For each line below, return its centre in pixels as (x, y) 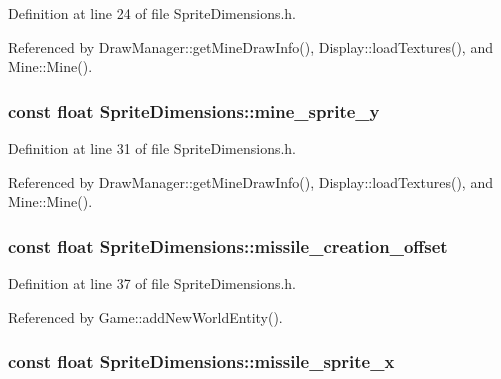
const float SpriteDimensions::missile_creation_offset (228, 245)
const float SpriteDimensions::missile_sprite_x (201, 361)
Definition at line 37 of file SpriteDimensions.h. (152, 283)
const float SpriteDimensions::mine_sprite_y (194, 110)
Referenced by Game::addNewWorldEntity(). (145, 316)
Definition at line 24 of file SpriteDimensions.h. (152, 13)
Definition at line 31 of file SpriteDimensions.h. (152, 148)
